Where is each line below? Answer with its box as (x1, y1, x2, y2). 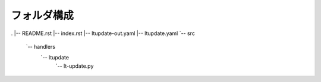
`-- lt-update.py (55, 62, 94, 70)
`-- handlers (26, 43, 56, 50)
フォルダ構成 (11, 9, 74, 22)
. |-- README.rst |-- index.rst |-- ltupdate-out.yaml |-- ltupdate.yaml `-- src (11, 30, 196, 37)
